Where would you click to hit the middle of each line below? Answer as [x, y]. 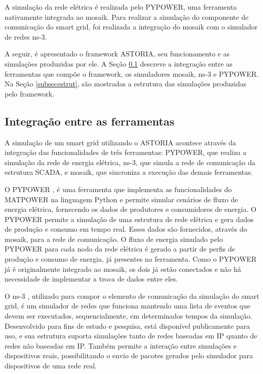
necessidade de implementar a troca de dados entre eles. [91, 279]
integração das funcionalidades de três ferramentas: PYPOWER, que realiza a [126, 152]
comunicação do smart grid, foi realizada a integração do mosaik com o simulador [131, 27]
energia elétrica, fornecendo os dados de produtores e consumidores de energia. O [130, 209]
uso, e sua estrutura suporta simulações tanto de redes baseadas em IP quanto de [131, 336]
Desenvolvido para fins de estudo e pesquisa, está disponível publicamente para [127, 325]
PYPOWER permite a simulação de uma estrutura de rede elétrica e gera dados [129, 219]
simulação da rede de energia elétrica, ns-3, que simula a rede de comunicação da [130, 162]
